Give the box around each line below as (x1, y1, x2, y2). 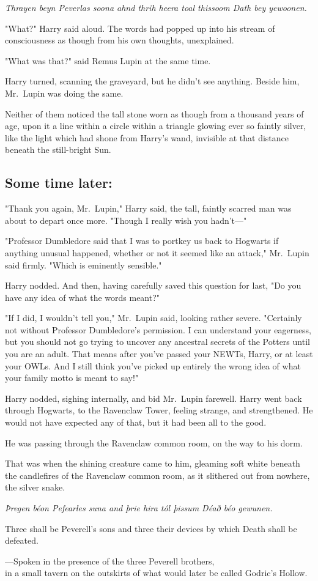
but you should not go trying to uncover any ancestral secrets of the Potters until (5, 335, 310, 348)
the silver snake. (5, 481, 65, 494)
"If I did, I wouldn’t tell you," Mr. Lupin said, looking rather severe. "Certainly (5, 311, 302, 324)
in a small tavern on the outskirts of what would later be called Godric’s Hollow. (5, 566, 308, 579)
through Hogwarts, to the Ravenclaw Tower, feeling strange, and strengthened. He (5, 404, 313, 416)
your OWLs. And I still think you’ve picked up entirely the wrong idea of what (5, 359, 301, 372)
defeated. (5, 534, 39, 547)
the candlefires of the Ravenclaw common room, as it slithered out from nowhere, (5, 468, 310, 481)
